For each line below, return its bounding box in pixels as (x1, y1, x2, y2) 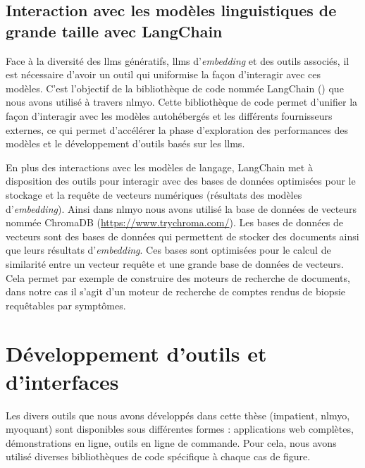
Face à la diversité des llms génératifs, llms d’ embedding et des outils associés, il (6, 53, 349, 68)
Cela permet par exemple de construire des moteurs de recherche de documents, (6, 270, 350, 285)
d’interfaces (6, 367, 119, 395)
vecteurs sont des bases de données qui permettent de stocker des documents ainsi (6, 228, 359, 243)
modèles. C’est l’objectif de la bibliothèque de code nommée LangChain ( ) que (6, 80, 344, 95)
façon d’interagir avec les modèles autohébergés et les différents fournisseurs (6, 108, 333, 123)
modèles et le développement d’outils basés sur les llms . (6, 136, 245, 151)
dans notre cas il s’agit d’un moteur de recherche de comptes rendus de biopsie (6, 284, 346, 299)
